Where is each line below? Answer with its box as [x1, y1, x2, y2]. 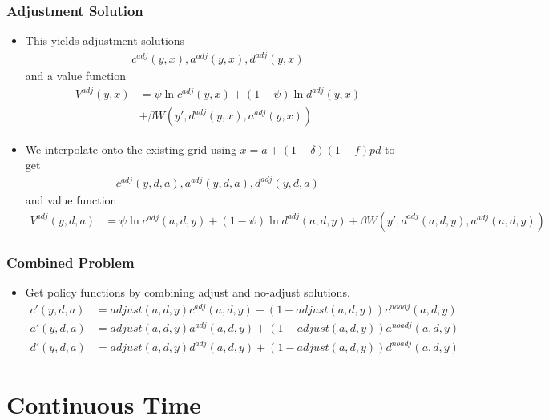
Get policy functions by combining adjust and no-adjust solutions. [25, 284, 350, 301]
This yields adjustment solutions [25, 32, 185, 49]
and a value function [25, 67, 127, 84]
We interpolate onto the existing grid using [25, 140, 236, 157]
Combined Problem [6, 252, 135, 272]
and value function [25, 192, 117, 208]
